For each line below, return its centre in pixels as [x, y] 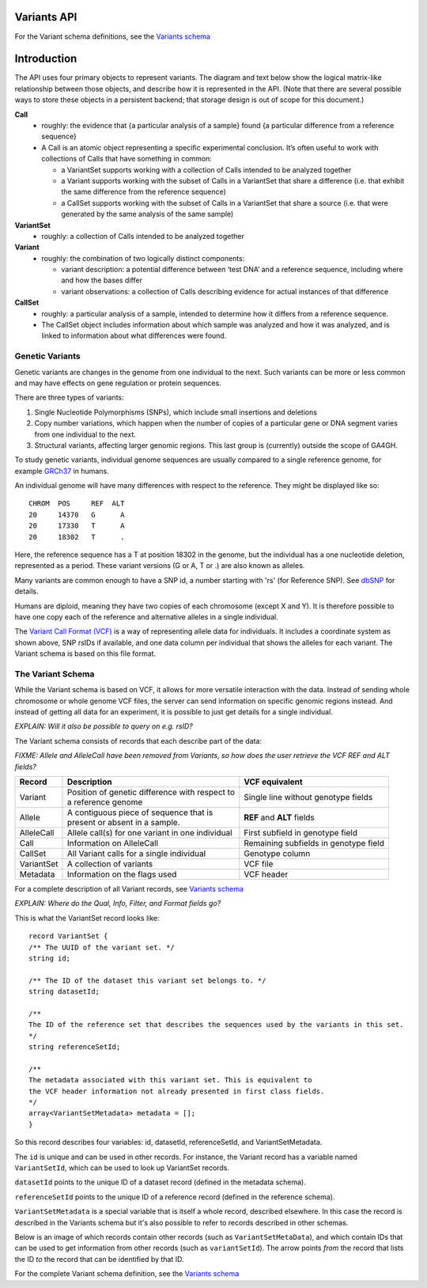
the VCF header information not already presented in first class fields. [177, 1091]
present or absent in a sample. [124, 823]
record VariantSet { [68, 936]
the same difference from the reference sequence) [144, 192]
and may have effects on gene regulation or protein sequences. [118, 383]
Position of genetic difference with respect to [151, 793]
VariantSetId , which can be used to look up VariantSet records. [122, 1168]
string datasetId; [64, 992]
